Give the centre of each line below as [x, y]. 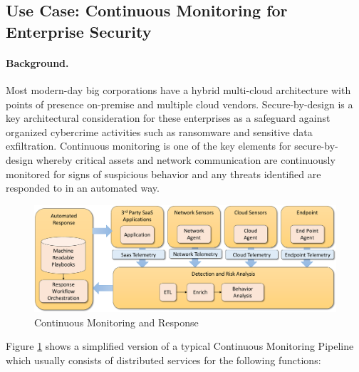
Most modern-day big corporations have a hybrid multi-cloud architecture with [178, 89]
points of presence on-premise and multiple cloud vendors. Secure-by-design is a [179, 104]
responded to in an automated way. [83, 188]
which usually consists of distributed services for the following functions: [163, 360]
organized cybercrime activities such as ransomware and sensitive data [159, 131]
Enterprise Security [79, 31]
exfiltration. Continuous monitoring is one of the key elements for [149, 146]
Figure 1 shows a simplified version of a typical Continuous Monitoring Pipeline [180, 346]
